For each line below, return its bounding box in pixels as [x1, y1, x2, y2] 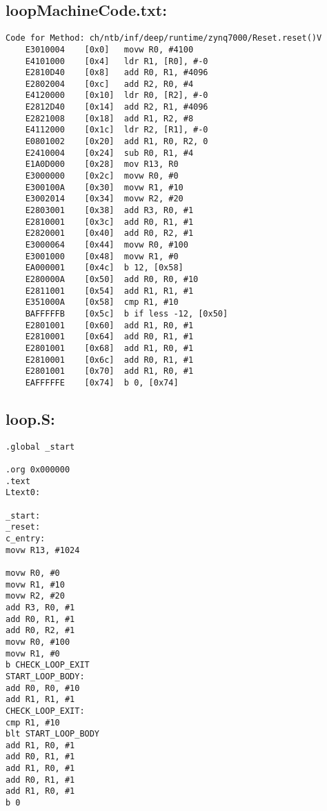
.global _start [6, 441, 75, 452]
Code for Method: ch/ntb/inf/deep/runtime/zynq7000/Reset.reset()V [6, 33, 322, 43]
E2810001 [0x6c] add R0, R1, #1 [25, 354, 194, 365]
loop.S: [6, 408, 55, 429]
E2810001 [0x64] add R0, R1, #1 [25, 332, 194, 342]
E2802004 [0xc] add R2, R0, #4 [25, 79, 194, 89]
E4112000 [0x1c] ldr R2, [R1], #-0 [25, 125, 208, 135]
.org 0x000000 [6, 465, 70, 475]
